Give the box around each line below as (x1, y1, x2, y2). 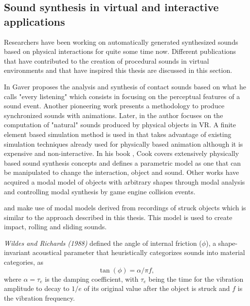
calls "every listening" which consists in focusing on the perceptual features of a (4, 91, 240, 101)
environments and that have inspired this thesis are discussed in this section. (4, 65, 232, 75)
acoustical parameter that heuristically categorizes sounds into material (32, 247, 245, 257)
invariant (4, 247, 31, 257)
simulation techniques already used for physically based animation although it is (4, 138, 243, 149)
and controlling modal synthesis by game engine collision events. (4, 186, 196, 196)
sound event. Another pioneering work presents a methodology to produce (4, 101, 225, 111)
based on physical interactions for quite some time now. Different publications (4, 46, 236, 56)
